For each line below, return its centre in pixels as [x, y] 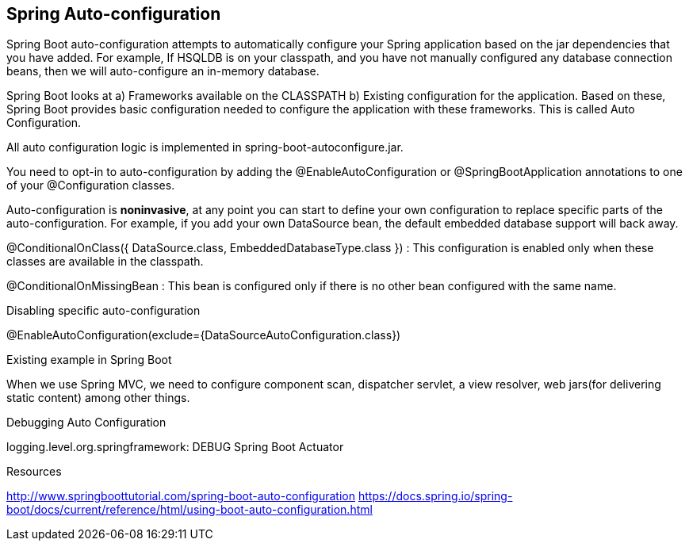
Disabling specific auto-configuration [103, 311]
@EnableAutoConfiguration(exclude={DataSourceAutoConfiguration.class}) [204, 335]
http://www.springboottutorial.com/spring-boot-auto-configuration [181, 496]
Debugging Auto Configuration [86, 423]
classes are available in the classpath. [105, 262]
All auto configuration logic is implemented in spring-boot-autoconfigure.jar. [205, 147]
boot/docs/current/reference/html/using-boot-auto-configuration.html [189, 510]
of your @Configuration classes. [91, 186]
